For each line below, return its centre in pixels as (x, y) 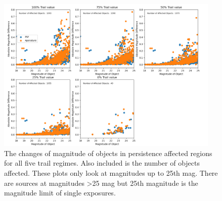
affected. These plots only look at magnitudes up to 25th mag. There (111, 173)
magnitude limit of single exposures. (60, 193)
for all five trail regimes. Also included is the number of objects (102, 163)
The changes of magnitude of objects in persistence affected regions (108, 153)
